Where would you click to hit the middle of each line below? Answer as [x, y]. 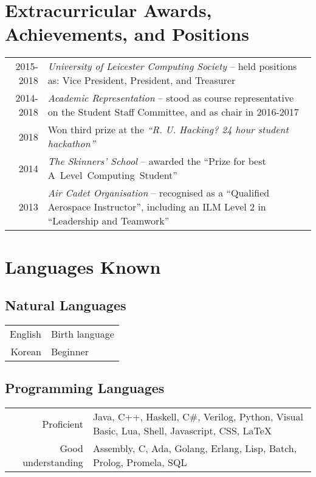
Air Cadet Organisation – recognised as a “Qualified [159, 193]
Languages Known [83, 266]
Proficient [63, 423]
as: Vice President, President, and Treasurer [142, 80]
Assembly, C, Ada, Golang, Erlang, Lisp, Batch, [195, 448]
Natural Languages [66, 305]
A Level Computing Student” [112, 175]
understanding [53, 462]
